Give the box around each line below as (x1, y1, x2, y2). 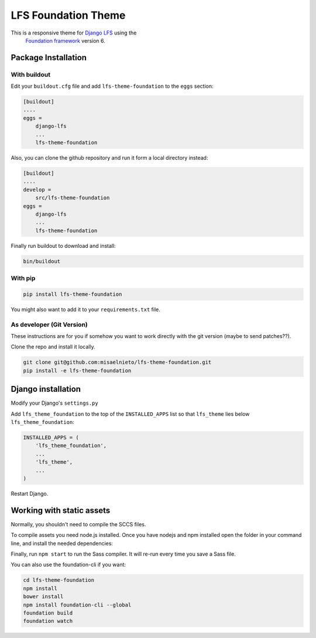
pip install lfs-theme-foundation (23, 291, 122, 298)
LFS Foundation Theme (11, 9, 126, 22)
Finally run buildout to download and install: (11, 242, 116, 249)
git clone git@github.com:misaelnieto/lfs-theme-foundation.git (23, 359, 212, 365)
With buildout (11, 70, 51, 78)
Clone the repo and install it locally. (11, 343, 96, 350)
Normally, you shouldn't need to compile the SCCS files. (11, 520, 146, 527)
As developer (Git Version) (11, 320, 88, 329)
